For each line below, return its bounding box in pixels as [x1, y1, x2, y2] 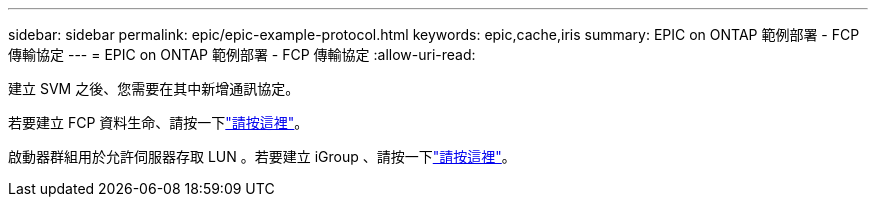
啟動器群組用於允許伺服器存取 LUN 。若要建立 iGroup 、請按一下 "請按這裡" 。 [8, 148, 516, 165]
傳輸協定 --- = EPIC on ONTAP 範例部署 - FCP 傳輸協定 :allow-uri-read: [8, 46, 476, 63]
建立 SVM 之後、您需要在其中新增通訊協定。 [8, 80, 300, 97]
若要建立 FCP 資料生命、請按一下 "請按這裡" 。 [8, 114, 309, 131]
